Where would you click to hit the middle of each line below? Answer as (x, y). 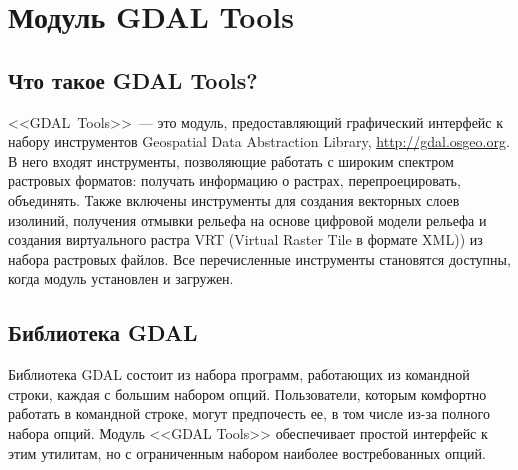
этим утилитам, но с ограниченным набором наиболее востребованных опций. (247, 452)
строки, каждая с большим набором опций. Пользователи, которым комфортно (247, 393)
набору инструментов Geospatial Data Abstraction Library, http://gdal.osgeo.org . (259, 141)
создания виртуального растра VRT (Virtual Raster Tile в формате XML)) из (245, 239)
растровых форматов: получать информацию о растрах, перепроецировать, (234, 180)
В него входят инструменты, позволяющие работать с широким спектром (231, 160)
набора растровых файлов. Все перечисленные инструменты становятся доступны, (259, 258)
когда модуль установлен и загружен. (121, 278)
